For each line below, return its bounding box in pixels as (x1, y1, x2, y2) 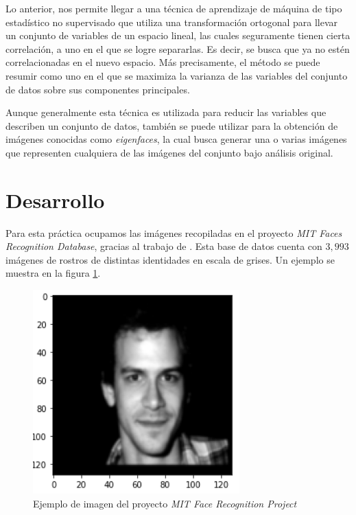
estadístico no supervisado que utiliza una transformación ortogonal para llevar (5, 14, 338, 29)
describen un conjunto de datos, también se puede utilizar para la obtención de (5, 118, 338, 133)
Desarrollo (5, 185, 105, 214)
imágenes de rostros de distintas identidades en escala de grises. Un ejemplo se (5, 252, 335, 266)
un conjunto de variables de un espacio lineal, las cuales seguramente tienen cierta (5, 28, 351, 43)
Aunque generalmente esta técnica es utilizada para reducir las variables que (5, 105, 327, 119)
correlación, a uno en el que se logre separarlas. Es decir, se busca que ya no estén (5, 41, 350, 56)
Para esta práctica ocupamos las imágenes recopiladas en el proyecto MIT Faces (5, 225, 342, 240)
